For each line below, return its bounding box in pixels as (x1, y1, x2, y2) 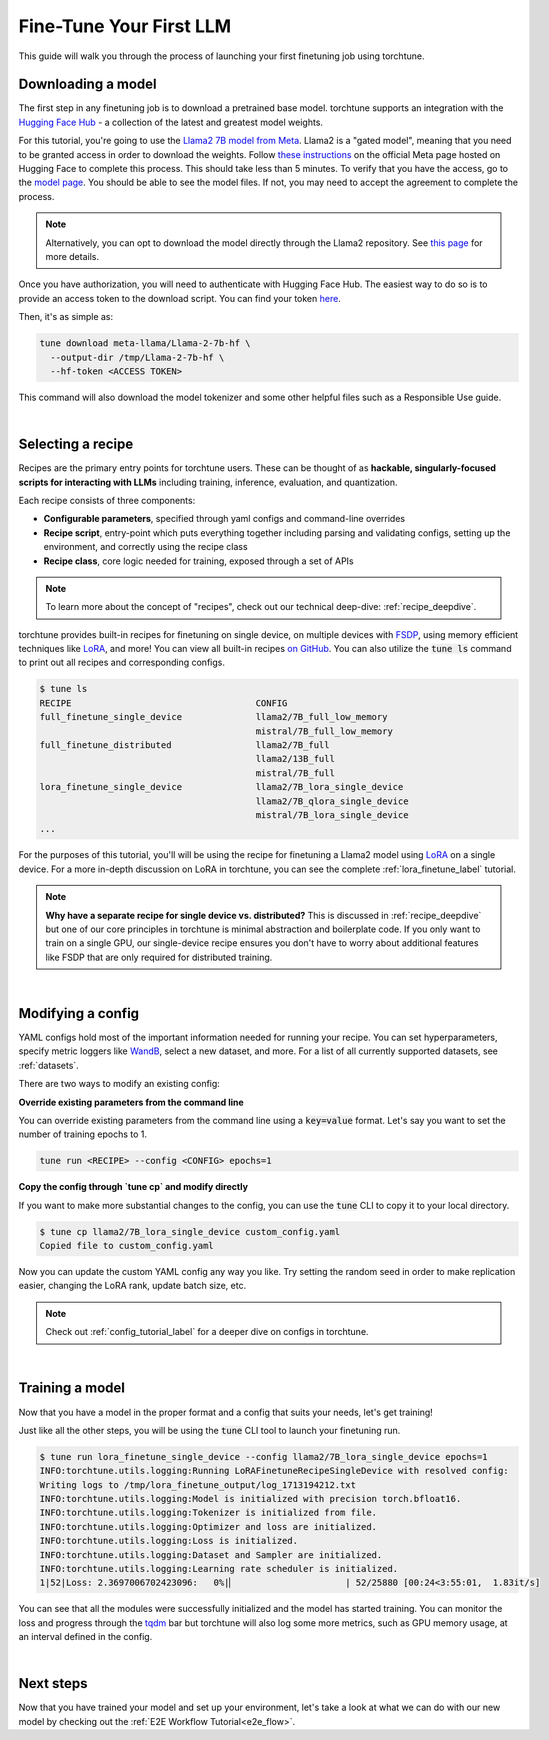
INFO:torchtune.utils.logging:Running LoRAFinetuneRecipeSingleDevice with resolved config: (39, 1465, 509, 1477)
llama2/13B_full (255, 753, 335, 765)
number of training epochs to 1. (18, 1128, 148, 1140)
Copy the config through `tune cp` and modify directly (18, 1181, 249, 1193)
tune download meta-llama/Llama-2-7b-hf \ (39, 338, 251, 349)
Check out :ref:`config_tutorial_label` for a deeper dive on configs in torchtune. (45, 1326, 369, 1338)
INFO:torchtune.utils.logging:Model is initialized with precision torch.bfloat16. (39, 1493, 462, 1505)
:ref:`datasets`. (18, 1059, 79, 1071)
